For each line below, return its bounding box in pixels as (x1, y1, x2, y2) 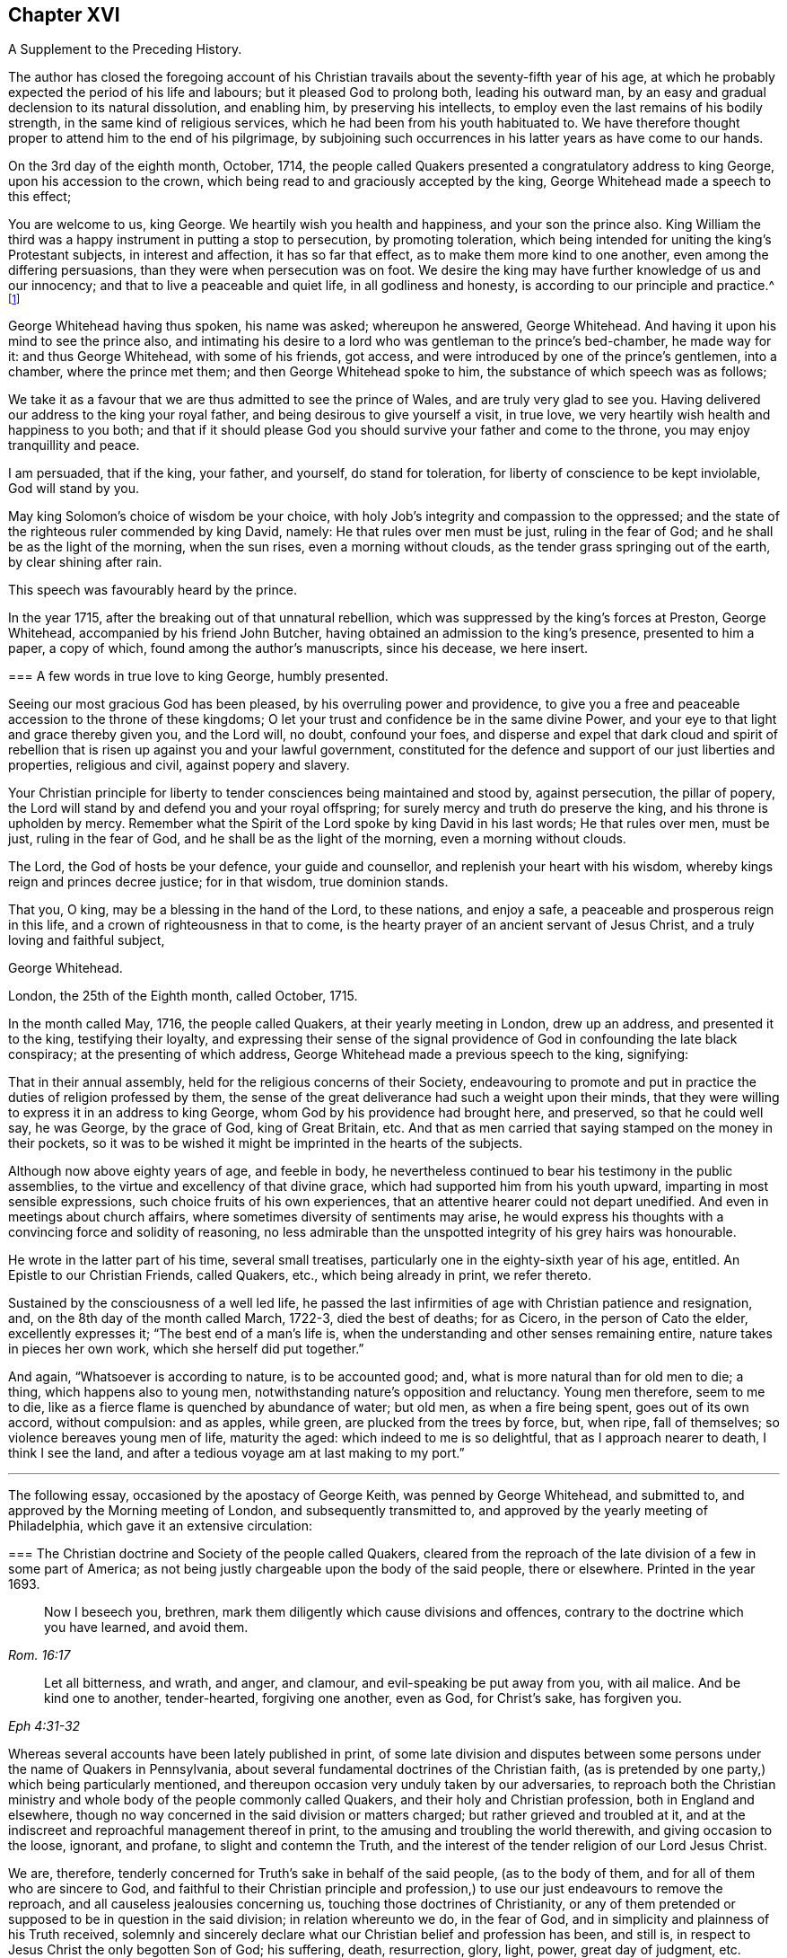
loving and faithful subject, (8, 932, 165, 948)
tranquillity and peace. (8, 437, 140, 454)
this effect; (8, 189, 72, 205)
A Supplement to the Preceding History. (8, 41, 242, 57)
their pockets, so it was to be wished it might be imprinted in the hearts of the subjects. (8, 1135, 523, 1151)
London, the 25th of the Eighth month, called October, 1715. (8, 988, 358, 1004)
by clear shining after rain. (8, 554, 162, 570)
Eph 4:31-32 (8, 1718, 81, 1734)
